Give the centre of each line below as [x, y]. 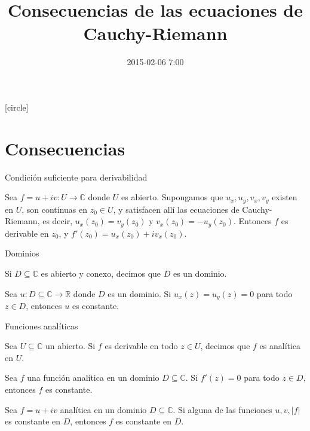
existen [285, 197]
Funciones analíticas [42, 325]
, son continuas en [55, 209]
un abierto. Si [70, 346]
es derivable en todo [141, 346]
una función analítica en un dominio [93, 377]
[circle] [17, 107]
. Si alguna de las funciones [222, 409]
